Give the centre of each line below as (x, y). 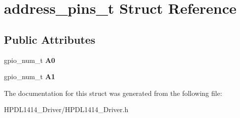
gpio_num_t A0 (30, 60)
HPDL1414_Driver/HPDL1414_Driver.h (66, 109)
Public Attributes (50, 39)
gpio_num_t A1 (30, 76)
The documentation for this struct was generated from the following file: (113, 93)
